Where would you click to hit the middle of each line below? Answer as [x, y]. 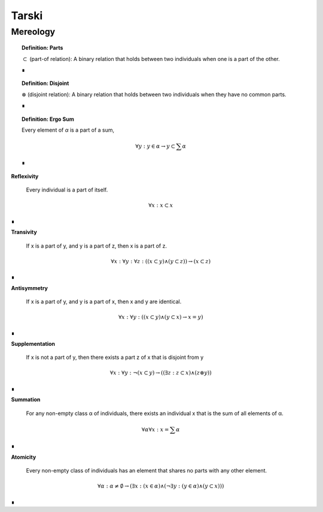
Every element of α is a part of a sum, [68, 130]
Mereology [33, 32]
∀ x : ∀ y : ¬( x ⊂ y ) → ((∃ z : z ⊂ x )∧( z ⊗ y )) [161, 373]
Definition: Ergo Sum [48, 119]
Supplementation [33, 343]
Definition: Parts [42, 48]
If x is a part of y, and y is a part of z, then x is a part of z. [97, 246]
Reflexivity [25, 176]
